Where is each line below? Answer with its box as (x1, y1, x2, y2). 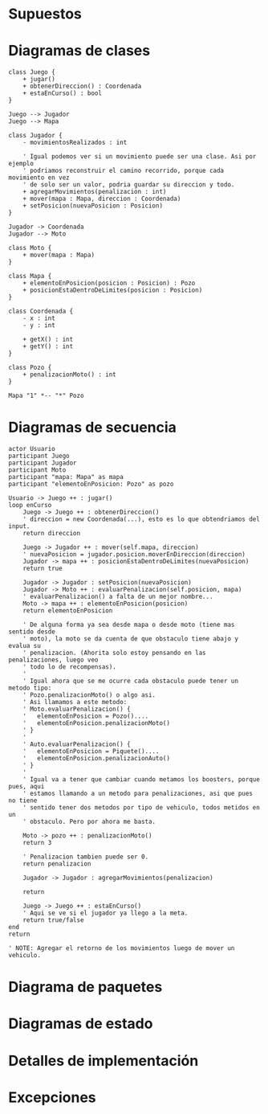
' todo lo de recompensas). (22, 663, 116, 671)
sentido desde (8, 628, 56, 636)
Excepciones (8, 1088, 96, 1106)
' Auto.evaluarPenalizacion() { (22, 740, 131, 748)
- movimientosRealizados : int (22, 138, 128, 147)
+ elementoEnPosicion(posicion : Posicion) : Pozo (22, 279, 196, 288)
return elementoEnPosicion (22, 607, 113, 615)
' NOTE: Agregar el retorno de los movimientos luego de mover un (8, 944, 235, 952)
